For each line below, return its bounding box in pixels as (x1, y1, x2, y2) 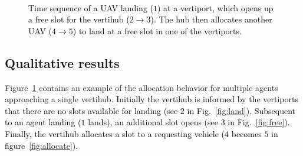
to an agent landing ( (5, 116, 81, 128)
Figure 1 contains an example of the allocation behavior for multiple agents (5, 81, 278, 93)
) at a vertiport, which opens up (157, 1, 274, 14)
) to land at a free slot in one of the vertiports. (73, 24, 242, 37)
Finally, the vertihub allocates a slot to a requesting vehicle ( (5, 127, 225, 139)
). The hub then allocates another (150, 13, 272, 25)
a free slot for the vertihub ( (28, 13, 130, 25)
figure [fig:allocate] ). (5, 139, 78, 151)
